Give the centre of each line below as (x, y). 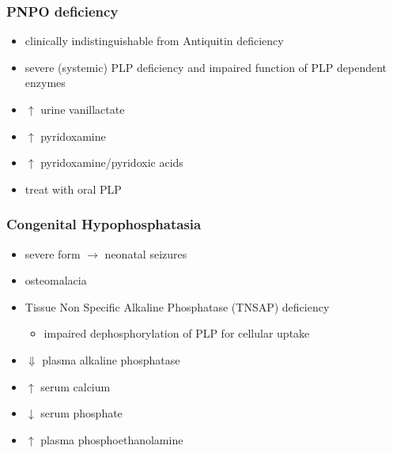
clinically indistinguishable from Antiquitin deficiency (154, 41)
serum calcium (76, 386)
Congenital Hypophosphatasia (104, 224)
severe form (53, 253)
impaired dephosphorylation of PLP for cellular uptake (177, 333)
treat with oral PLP (73, 189)
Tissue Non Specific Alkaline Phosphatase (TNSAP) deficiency (177, 306)
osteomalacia (56, 280)
